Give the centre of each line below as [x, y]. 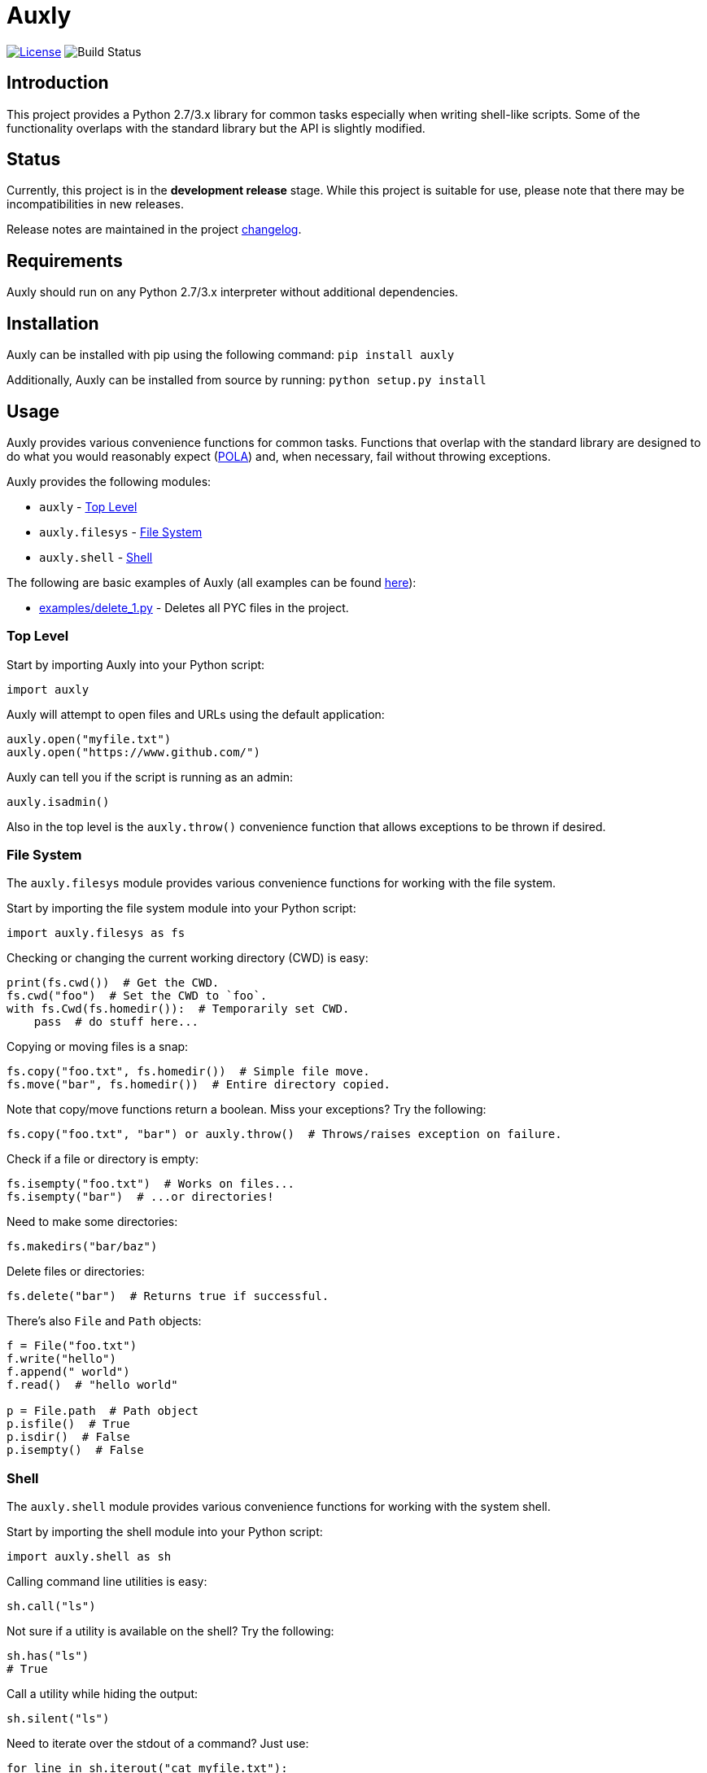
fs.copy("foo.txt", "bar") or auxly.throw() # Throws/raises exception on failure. [284, 1134]
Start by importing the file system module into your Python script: [181, 908]
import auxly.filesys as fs [96, 933]
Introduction [58, 83]
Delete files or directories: [76, 1272]
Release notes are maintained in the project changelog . [154, 230]
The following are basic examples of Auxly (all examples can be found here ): [212, 582]
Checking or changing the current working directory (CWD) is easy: [188, 958]
